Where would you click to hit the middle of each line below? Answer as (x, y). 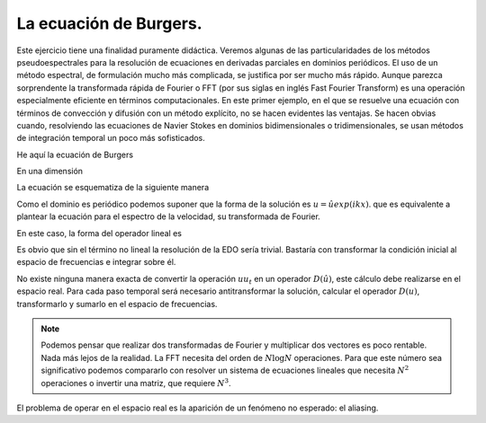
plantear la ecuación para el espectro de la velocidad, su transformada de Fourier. (169, 216)
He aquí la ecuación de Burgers (75, 154)
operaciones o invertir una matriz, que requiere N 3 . (136, 382)
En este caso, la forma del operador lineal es (99, 233)
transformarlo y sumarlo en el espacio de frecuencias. (117, 304)
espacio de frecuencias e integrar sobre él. (96, 262)
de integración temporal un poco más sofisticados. (111, 138)
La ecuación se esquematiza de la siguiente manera (113, 188)
